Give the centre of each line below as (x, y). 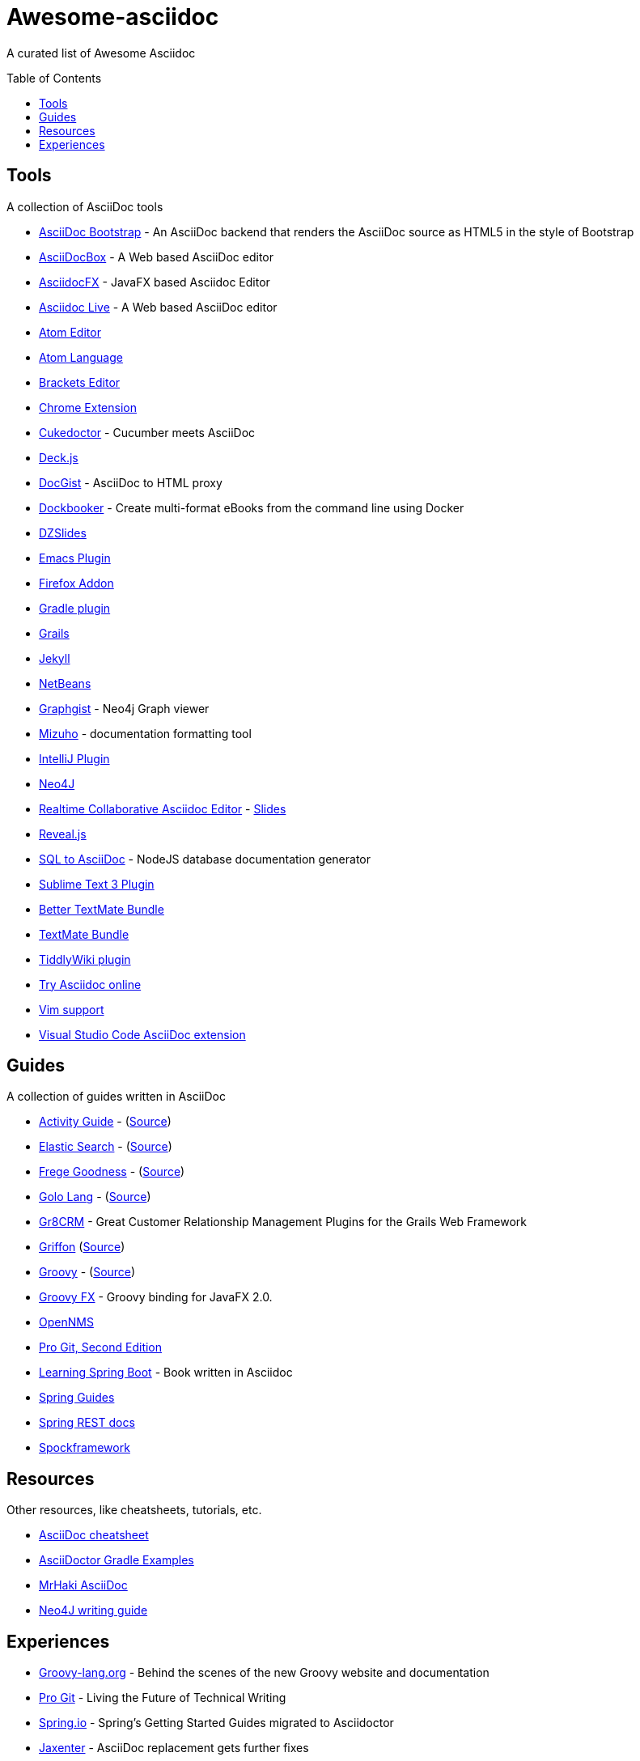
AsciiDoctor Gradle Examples (117, 1560)
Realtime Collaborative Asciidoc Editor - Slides (163, 808)
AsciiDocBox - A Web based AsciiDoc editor (157, 257)
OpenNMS (66, 1322)
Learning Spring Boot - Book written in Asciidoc (166, 1373)
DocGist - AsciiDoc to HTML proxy (131, 482)
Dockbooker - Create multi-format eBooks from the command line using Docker (252, 507)
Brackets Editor (80, 382)
